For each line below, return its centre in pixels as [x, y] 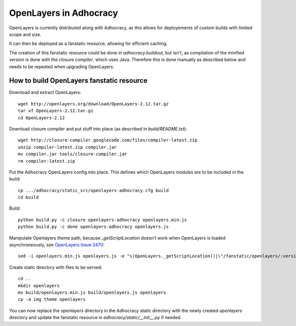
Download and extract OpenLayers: [45, 93]
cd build [28, 197]
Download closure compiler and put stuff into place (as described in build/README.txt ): [98, 129]
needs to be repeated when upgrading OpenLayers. [62, 66]
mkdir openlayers [39, 285]
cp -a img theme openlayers [52, 300]
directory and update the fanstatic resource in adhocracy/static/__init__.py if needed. [95, 318]
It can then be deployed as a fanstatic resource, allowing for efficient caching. [88, 44]
